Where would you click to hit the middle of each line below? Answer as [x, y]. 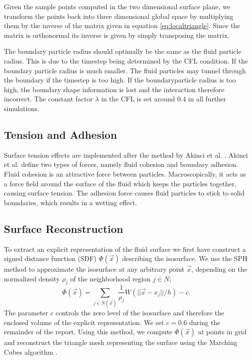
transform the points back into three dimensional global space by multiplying [119, 16]
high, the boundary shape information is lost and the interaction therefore [114, 89]
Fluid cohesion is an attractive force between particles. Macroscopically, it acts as [125, 173]
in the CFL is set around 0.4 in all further [164, 99]
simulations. [22, 108]
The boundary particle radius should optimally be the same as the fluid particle [123, 51]
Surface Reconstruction [64, 228]
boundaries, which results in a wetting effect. [71, 202]
